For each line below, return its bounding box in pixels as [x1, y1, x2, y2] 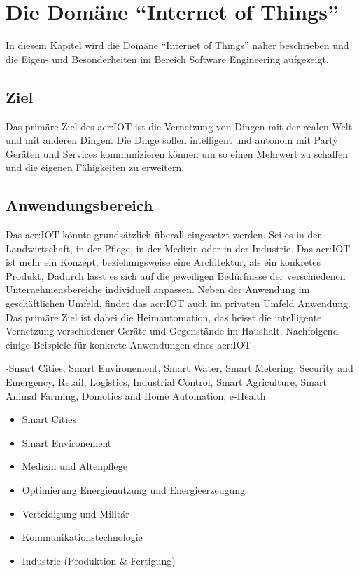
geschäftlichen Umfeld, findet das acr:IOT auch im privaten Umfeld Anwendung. [6, 296, 351, 311]
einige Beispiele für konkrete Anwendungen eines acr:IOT [6, 337, 251, 351]
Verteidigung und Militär [22, 506, 129, 520]
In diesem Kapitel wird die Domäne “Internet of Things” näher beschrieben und [6, 38, 349, 53]
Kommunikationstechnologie [22, 530, 143, 544]
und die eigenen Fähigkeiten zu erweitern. [6, 160, 185, 175]
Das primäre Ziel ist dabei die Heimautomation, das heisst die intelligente [6, 309, 322, 324]
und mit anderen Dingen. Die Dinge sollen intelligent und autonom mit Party [6, 133, 338, 147]
